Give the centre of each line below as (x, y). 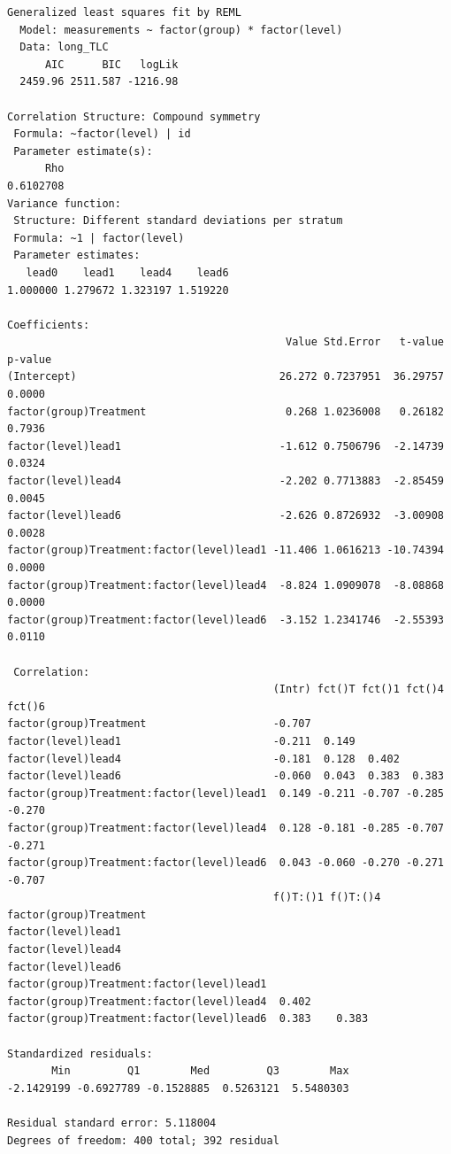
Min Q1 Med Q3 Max (200, 1071)
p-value (30, 359)
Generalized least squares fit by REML (124, 12)
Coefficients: (49, 325)
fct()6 (26, 706)
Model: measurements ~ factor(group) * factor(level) (181, 30)
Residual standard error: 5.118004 (112, 1123)
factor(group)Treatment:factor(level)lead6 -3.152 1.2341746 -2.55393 (225, 620)
